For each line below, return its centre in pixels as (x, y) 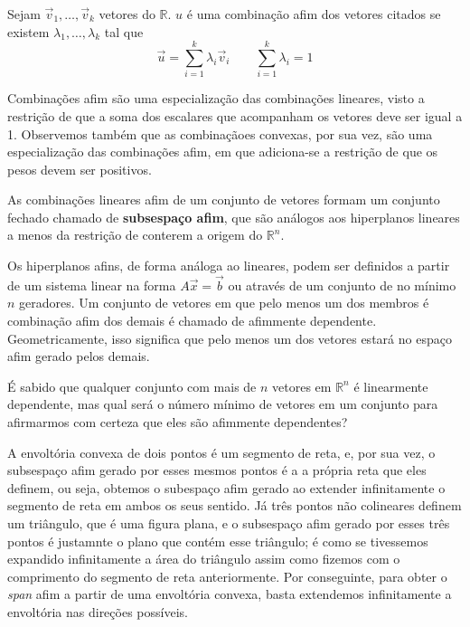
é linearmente (391, 386)
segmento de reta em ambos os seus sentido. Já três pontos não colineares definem (235, 505)
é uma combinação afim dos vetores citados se (314, 14)
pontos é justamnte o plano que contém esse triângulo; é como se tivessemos (218, 541)
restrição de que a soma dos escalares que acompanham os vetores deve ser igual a (235, 115)
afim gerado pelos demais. (79, 356)
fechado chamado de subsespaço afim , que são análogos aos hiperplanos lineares (234, 217)
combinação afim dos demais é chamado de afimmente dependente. (192, 321)
